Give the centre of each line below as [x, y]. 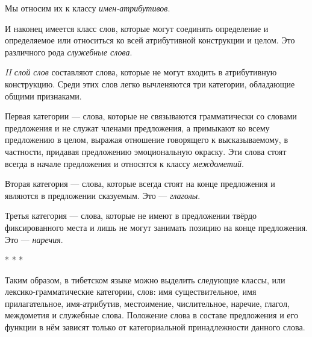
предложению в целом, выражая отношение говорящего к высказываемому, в [147, 140]
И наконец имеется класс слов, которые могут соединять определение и [137, 28]
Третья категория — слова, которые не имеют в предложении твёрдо [131, 216]
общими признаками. [43, 96]
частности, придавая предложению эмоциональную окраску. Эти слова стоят [146, 151]
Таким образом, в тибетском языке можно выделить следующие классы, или [145, 279]
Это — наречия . [34, 239]
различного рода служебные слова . [69, 52]
